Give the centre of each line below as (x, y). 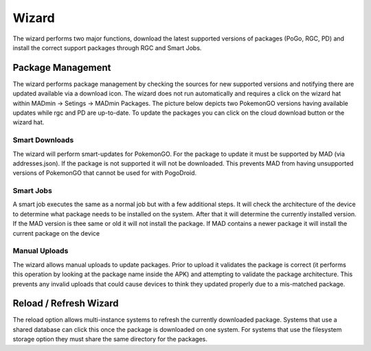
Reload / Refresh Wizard (66, 303)
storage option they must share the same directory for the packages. (110, 339)
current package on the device (56, 233)
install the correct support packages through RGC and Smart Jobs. (107, 47)
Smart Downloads (43, 140)
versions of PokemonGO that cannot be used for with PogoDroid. (105, 173)
